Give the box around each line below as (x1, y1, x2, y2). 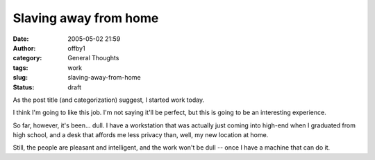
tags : (12, 63, 28, 72)
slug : (12, 73, 28, 82)
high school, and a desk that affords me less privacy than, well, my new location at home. (12, 131, 269, 139)
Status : (12, 83, 35, 91)
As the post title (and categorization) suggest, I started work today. (12, 96, 205, 104)
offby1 (67, 44, 86, 52)
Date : (12, 35, 29, 43)
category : (12, 54, 42, 62)
